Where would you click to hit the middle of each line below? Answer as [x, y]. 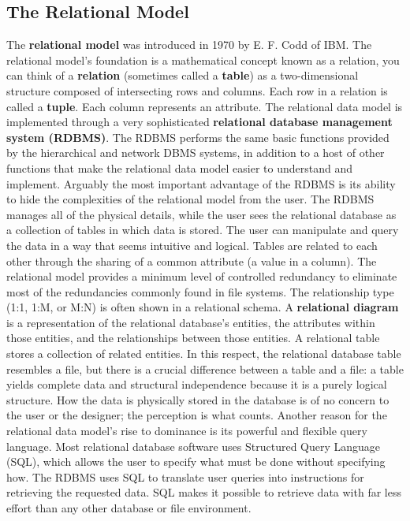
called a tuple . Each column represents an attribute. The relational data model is [205, 106]
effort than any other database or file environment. [129, 508]
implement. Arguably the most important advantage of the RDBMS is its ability [201, 183]
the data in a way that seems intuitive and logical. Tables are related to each [192, 245]
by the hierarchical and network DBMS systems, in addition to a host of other [196, 153]
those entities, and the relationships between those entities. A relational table [193, 338]
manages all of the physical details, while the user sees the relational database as [201, 214]
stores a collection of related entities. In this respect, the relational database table [204, 354]
